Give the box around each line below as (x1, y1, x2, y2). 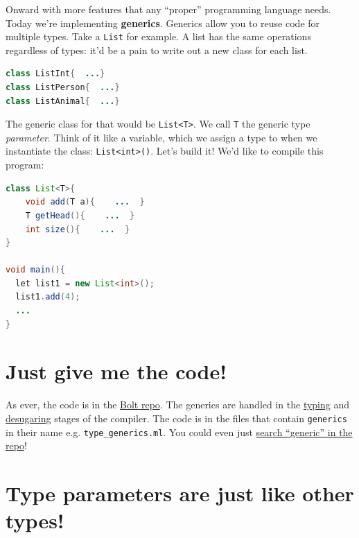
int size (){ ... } (25, 224, 130, 234)
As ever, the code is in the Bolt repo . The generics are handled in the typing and (6, 397, 350, 412)
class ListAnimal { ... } (6, 96, 120, 106)
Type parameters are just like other (6, 479, 354, 507)
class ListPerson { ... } (6, 83, 120, 93)
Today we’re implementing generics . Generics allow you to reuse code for (6, 15, 320, 30)
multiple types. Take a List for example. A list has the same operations (6, 29, 311, 44)
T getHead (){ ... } (25, 210, 135, 220)
